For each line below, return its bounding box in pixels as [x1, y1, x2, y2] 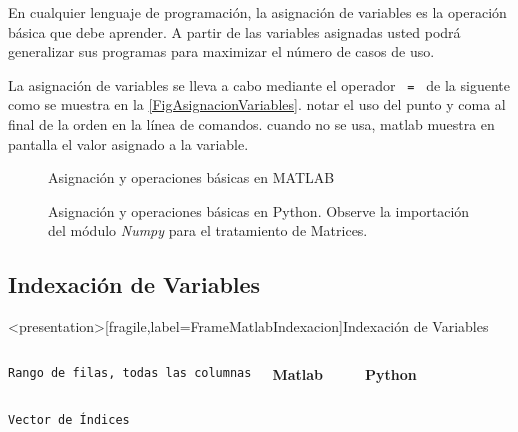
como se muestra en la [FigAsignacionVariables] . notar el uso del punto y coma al [8, 94, 506, 115]
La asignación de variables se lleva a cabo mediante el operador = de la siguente [8, 74, 510, 95]
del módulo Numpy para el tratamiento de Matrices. [48, 220, 368, 241]
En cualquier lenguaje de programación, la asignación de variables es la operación [8, 2, 507, 22]
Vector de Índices [8, 413, 130, 428]
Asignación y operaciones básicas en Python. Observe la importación [48, 200, 470, 221]
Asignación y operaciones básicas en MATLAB [48, 167, 335, 188]
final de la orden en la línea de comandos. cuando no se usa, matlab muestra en [8, 114, 495, 135]
